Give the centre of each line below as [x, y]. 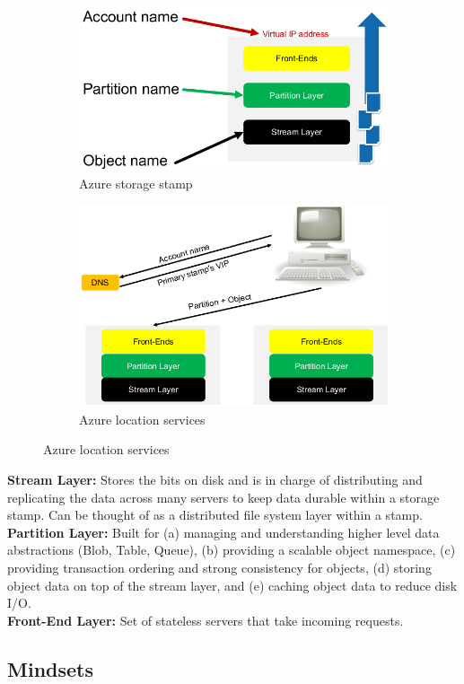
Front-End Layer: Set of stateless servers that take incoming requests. [206, 620]
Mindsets [50, 668]
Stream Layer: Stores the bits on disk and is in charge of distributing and [215, 480]
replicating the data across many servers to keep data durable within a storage [223, 497]
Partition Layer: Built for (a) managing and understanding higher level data [223, 532]
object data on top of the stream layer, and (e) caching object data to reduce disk [232, 585]
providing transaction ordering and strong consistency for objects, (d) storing [219, 567]
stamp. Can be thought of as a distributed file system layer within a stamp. [215, 515]
